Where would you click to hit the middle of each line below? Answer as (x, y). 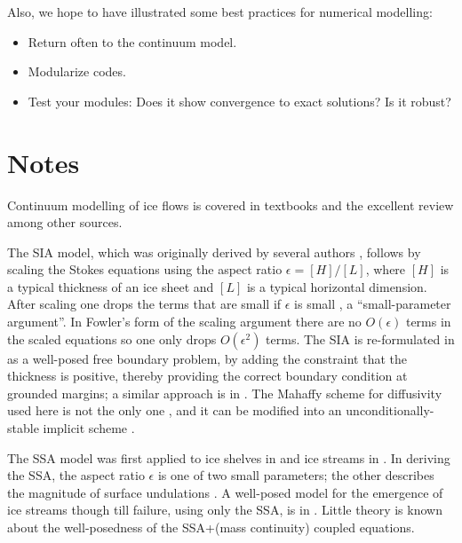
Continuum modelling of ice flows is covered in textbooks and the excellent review (231, 205)
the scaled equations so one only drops (112, 338)
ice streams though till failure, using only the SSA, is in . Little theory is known (225, 510)
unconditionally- (390, 410)
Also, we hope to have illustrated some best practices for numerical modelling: (220, 12)
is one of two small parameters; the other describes (296, 475)
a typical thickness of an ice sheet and (111, 286)
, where (386, 269)
